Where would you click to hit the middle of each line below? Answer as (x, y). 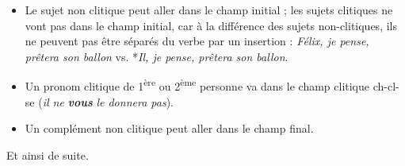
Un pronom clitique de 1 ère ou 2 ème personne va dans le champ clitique (197, 85)
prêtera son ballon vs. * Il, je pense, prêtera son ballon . (157, 56)
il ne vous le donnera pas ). (108, 101)
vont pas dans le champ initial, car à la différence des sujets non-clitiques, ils (211, 25)
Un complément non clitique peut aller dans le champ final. (169, 128)
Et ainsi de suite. (48, 154)
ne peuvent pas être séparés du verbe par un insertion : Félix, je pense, (197, 41)
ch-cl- (386, 86)
